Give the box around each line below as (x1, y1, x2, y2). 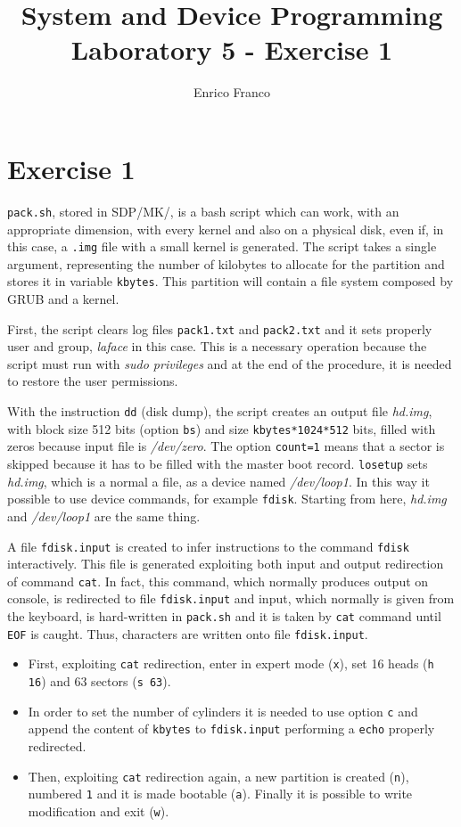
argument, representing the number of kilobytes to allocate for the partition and (7, 254, 445, 273)
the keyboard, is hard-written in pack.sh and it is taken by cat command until (7, 607, 441, 626)
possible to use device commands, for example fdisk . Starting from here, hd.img (7, 489, 447, 508)
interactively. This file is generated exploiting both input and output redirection (7, 554, 444, 573)
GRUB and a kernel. (7, 290, 119, 307)
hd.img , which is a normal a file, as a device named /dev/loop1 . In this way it (7, 471, 430, 490)
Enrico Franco (193, 83, 271, 102)
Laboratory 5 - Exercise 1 (70, 31, 393, 68)
